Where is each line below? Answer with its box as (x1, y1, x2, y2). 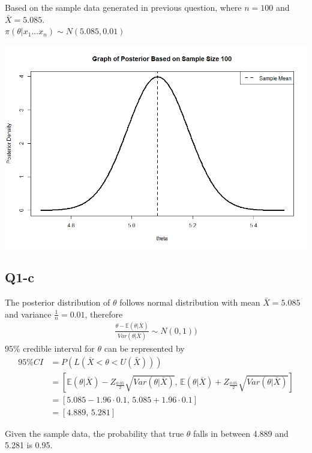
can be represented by (104, 342, 185, 355)
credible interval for (23, 342, 95, 355)
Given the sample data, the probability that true (5, 427, 184, 439)
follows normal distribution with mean (119, 295, 260, 308)
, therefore (85, 307, 123, 320)
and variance (5, 307, 52, 320)
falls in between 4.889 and (193, 427, 289, 439)
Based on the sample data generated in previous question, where (5, 1, 242, 13)
